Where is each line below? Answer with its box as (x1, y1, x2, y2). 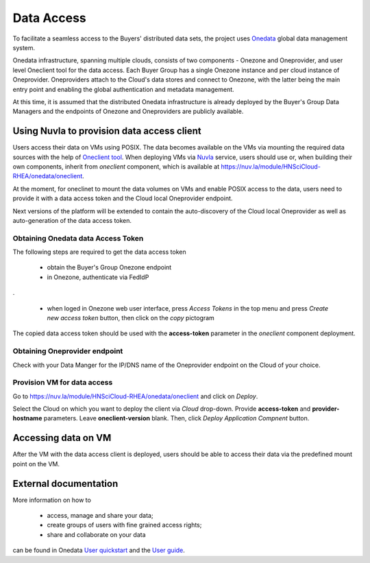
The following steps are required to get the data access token (12, 248, 186, 256)
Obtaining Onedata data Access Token (12, 233, 144, 243)
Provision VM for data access (12, 378, 113, 387)
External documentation (12, 477, 119, 490)
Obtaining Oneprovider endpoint (12, 346, 123, 356)
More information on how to (12, 496, 92, 504)
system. (12, 43, 36, 51)
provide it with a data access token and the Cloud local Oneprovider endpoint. (12, 194, 233, 202)
